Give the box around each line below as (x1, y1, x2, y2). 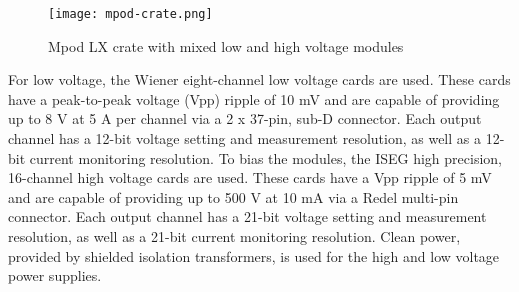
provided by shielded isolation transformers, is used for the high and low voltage (8, 245, 500, 266)
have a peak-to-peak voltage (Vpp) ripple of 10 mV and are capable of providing (8, 88, 500, 109)
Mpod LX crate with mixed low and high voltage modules (48, 35, 404, 56)
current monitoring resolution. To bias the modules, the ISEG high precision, (29, 147, 502, 168)
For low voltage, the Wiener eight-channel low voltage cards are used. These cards (8, 69, 511, 90)
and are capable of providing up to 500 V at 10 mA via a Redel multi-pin (8, 186, 459, 207)
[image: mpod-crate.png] (48, 7, 213, 21)
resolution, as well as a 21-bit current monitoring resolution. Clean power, (8, 226, 461, 246)
